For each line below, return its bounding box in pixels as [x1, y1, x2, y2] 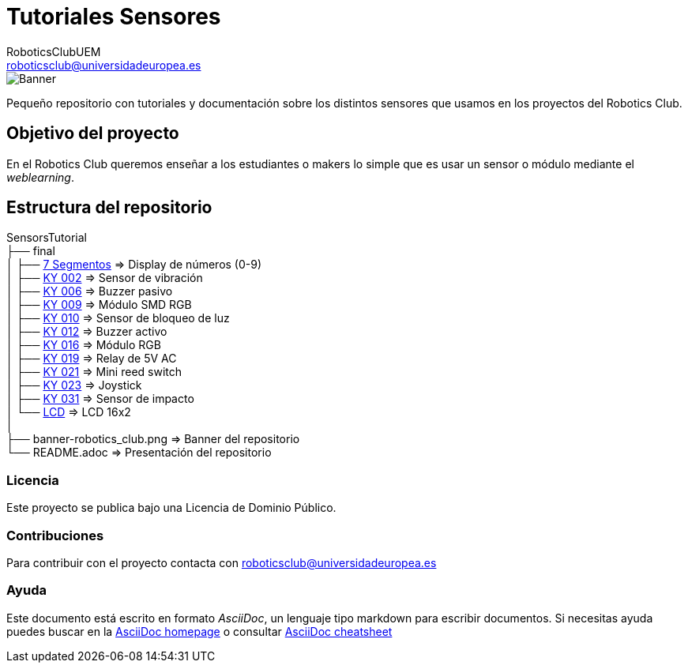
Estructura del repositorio [6, 197, 212, 218]
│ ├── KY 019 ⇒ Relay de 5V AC [6, 351, 177, 366]
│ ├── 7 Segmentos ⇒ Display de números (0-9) [6, 257, 262, 272]
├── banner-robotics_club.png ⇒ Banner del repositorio [6, 432, 300, 446]
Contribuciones [6, 527, 104, 543]
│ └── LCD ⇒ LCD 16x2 [6, 405, 131, 419]
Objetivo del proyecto [6, 123, 179, 144]
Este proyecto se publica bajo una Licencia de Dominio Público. [6, 501, 336, 515]
